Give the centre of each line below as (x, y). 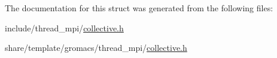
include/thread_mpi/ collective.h (64, 28)
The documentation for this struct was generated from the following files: (139, 8)
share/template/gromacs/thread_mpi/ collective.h (96, 48)
